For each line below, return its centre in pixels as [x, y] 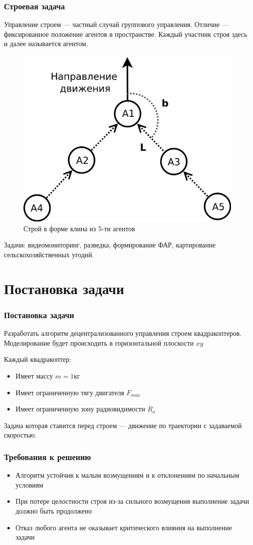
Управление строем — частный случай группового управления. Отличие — [116, 24]
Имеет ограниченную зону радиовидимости [80, 409]
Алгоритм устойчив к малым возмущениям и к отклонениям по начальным [127, 475]
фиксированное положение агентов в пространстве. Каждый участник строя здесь [126, 34]
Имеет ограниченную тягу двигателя [70, 392]
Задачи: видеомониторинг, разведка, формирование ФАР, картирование [110, 245]
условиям [29, 484]
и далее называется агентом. [46, 43]
